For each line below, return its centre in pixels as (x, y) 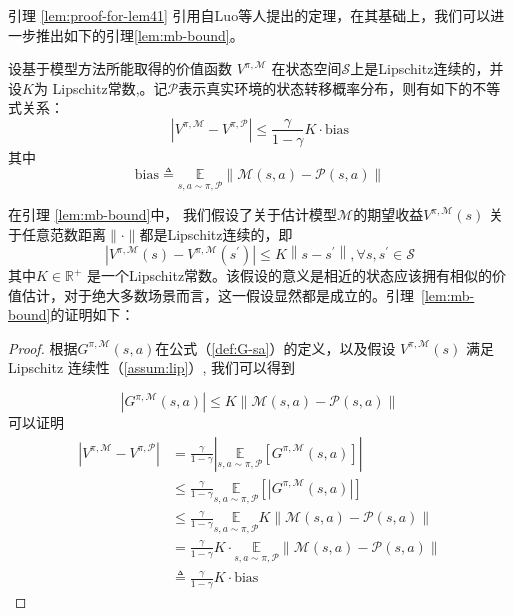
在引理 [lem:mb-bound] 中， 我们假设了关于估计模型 (173, 214)
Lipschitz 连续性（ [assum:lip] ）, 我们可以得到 (152, 367)
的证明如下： (92, 314)
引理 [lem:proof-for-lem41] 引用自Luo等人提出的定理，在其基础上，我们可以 (249, 15)
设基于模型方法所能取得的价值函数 (120, 68)
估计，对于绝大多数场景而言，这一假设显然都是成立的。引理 (217, 294)
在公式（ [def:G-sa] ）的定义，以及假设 (275, 347)
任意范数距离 (63, 233)
